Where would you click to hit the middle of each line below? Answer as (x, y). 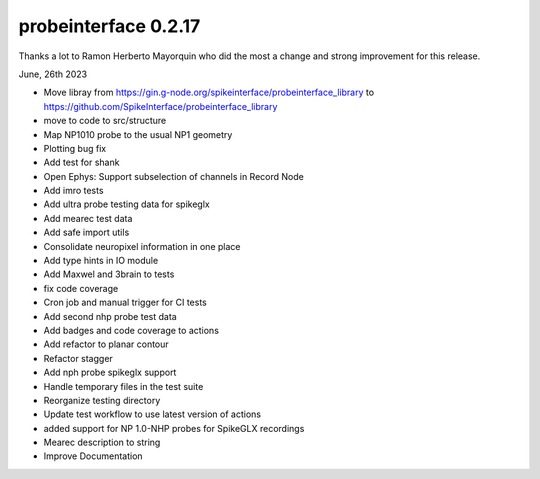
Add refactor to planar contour (106, 344)
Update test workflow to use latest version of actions (152, 414)
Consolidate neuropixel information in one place (142, 246)
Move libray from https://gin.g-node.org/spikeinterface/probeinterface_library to (209, 92)
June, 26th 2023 (53, 74)
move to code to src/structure (105, 121)
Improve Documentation (93, 456)
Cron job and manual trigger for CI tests (125, 302)
